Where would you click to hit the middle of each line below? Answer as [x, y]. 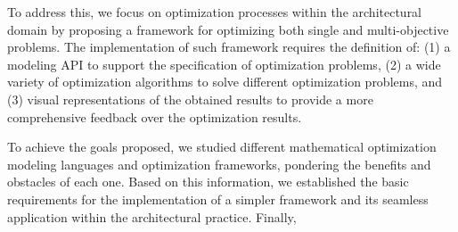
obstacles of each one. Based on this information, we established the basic [208, 182]
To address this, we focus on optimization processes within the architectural [215, 12]
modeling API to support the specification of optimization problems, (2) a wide [224, 64]
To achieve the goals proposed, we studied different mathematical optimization [222, 147]
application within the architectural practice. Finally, [152, 216]
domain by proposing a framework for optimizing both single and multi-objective [228, 29]
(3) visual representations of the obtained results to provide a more [190, 99]
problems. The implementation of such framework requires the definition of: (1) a [229, 47]
